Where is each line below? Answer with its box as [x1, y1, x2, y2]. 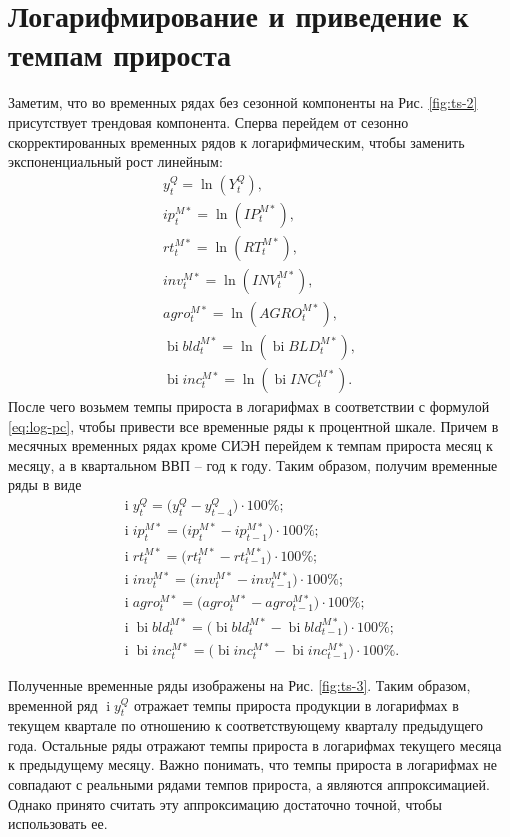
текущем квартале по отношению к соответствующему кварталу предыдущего [8, 715, 484, 736]
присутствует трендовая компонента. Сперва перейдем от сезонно [8, 111, 409, 132]
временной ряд [8, 694, 98, 715]
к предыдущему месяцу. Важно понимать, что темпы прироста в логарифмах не [8, 754, 498, 775]
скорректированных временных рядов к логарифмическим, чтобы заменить [8, 131, 465, 152]
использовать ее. [8, 813, 108, 834]
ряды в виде [8, 474, 82, 495]
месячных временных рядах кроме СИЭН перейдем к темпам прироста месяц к [8, 435, 493, 456]
